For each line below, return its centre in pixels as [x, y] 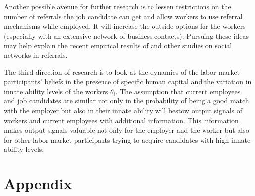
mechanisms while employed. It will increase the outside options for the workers [125, 26]
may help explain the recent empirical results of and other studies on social [118, 45]
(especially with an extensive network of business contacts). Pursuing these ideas [127, 35]
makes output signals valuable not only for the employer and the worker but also [127, 130]
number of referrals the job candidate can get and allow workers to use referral [123, 16]
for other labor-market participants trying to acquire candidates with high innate [127, 139]
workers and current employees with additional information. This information [121, 120]
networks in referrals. [36, 55]
